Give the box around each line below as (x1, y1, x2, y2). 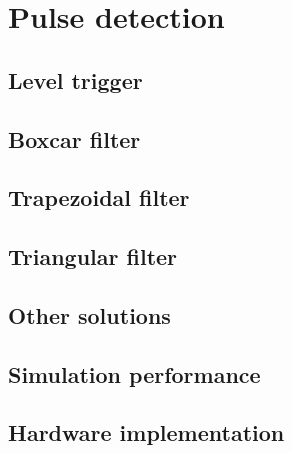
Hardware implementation (8, 417, 285, 448)
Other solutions (8, 299, 171, 330)
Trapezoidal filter (8, 182, 190, 213)
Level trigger (8, 64, 143, 95)
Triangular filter (8, 241, 178, 272)
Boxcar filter (8, 123, 141, 154)
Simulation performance (8, 358, 261, 389)
